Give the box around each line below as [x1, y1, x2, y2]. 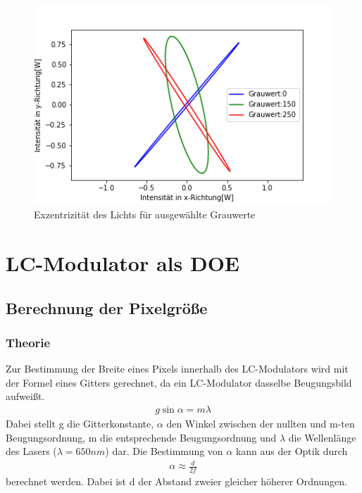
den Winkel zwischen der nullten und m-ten [166, 416, 355, 431]
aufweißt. [6, 389, 45, 404]
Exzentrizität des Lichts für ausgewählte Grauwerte [34, 207, 256, 222]
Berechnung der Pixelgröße [6, 297, 208, 318]
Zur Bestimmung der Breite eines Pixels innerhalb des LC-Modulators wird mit [6, 361, 349, 376]
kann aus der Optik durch [235, 444, 348, 458]
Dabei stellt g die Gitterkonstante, [6, 416, 154, 431]
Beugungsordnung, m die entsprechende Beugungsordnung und [6, 430, 277, 444]
